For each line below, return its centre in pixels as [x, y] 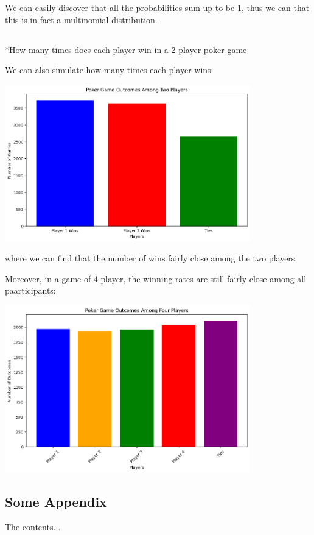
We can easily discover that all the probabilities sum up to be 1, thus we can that [157, 7]
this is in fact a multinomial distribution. [81, 19]
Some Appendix [56, 501]
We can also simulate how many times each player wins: [109, 70]
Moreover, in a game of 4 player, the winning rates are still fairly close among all [156, 278]
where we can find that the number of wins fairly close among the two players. [151, 258]
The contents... [33, 527]
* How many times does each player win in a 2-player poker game [126, 49]
